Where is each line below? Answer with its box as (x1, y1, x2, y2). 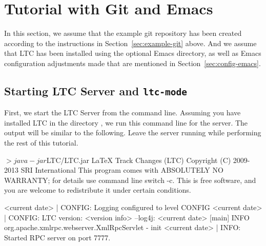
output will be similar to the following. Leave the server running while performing (4, 127, 261, 138)
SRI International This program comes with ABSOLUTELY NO (21, 165, 223, 175)
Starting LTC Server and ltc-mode (4, 83, 188, 98)
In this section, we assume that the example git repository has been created (4, 28, 242, 38)
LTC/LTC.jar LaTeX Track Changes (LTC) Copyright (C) (46, 154, 231, 165)
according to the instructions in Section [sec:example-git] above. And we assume (4, 37, 257, 48)
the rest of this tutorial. (4, 137, 78, 148)
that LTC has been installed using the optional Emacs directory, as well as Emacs (4, 48, 261, 58)
